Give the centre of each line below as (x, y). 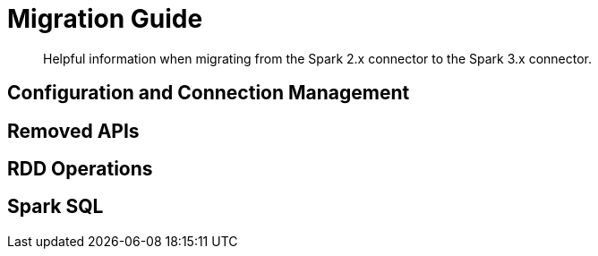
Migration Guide (105, 19)
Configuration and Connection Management (209, 93)
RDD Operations (80, 169)
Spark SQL (56, 207)
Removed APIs (73, 131)
